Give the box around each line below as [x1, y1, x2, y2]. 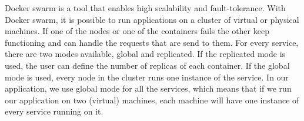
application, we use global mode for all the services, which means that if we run [5, 82, 292, 95]
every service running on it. [5, 105, 103, 117]
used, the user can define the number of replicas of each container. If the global [5, 59, 290, 71]
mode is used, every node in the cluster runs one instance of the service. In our [5, 70, 289, 83]
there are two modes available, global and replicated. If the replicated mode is [5, 48, 286, 60]
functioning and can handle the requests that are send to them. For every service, [5, 36, 299, 48]
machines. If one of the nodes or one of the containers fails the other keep [5, 25, 269, 37]
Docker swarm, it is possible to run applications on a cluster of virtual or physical [5, 13, 299, 25]
